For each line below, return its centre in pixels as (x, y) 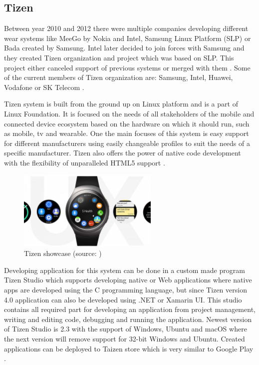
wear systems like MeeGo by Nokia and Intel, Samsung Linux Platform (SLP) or (128, 38)
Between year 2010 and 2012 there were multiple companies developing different (126, 28)
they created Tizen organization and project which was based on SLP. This (119, 57)
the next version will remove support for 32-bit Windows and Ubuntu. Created (125, 338)
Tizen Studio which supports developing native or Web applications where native (128, 280)
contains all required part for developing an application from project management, (130, 309)
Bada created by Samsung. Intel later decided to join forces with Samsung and (124, 48)
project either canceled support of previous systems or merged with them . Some (127, 67)
